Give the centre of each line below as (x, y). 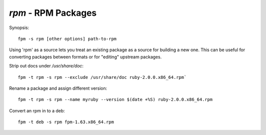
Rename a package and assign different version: (58, 88)
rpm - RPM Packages (53, 13)
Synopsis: (19, 28)
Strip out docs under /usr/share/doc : (46, 66)
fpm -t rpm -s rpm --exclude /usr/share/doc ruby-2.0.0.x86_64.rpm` (102, 77)
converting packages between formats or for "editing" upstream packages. (85, 57)
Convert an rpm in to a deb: (37, 110)
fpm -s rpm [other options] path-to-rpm (67, 39)
